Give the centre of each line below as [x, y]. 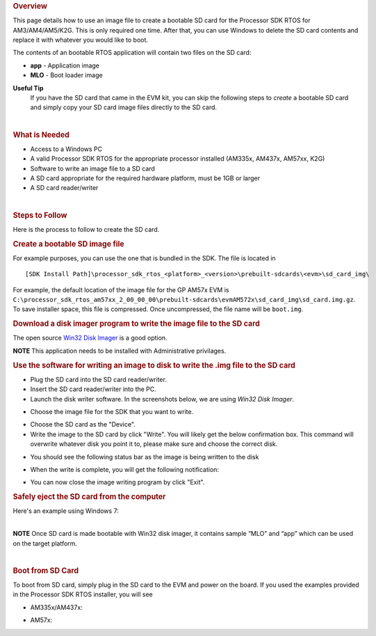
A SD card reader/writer [64, 188]
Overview [30, 6]
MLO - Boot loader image [67, 75]
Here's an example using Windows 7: [66, 511]
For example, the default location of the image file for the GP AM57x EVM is [121, 289]
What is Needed [41, 134]
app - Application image [65, 65]
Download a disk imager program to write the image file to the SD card [136, 324]
